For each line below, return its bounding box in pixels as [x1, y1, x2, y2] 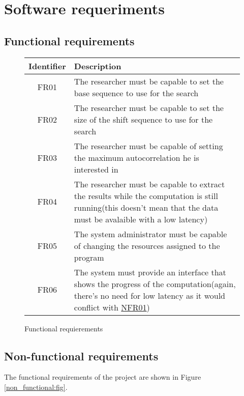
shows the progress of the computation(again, [74, 277, 236, 290]
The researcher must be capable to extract [74, 178, 225, 190]
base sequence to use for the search [74, 87, 199, 99]
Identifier [28, 60, 66, 72]
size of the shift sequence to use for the [74, 113, 213, 125]
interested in [74, 163, 118, 175]
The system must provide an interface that [74, 266, 226, 278]
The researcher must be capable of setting [74, 139, 223, 152]
